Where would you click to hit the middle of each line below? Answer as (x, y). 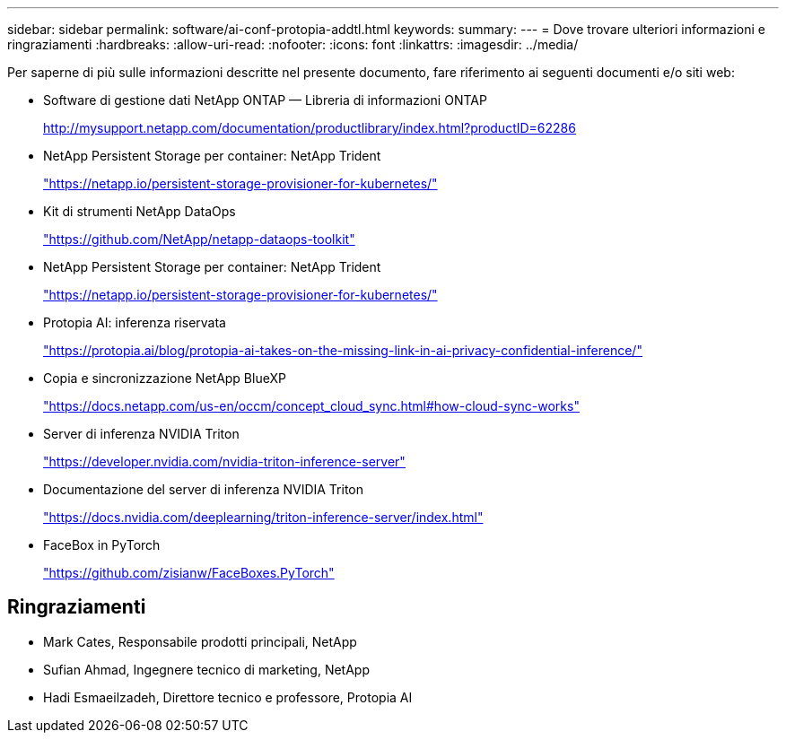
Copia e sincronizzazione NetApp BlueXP (165, 378)
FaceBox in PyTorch (102, 545)
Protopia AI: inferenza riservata (135, 322)
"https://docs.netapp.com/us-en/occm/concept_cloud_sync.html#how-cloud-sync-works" (311, 406)
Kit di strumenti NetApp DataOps (140, 211)
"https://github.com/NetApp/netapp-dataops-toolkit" (199, 239)
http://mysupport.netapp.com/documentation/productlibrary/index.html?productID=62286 (310, 128)
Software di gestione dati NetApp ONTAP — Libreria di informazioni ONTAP (265, 100)
